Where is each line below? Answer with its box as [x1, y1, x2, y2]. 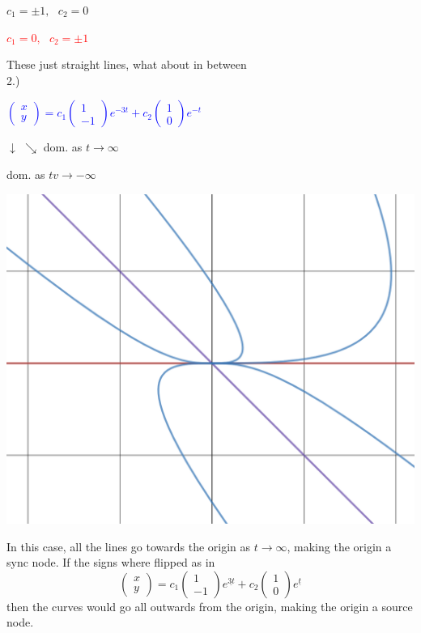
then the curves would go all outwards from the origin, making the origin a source [6, 597, 413, 614]
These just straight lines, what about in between [6, 56, 247, 73]
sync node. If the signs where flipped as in [6, 554, 215, 571]
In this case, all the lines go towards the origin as [6, 537, 251, 554]
